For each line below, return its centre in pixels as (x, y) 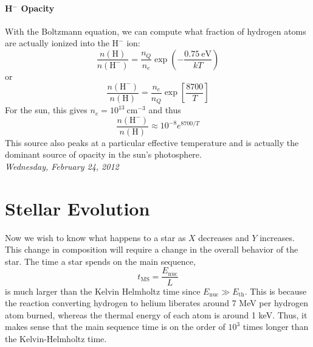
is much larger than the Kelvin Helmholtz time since (103, 291)
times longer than (276, 327)
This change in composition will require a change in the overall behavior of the (152, 249)
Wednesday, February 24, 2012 (62, 166)
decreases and (224, 237)
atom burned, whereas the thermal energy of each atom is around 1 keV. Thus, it (156, 314)
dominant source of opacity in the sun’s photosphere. (103, 154)
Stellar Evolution (77, 208)
